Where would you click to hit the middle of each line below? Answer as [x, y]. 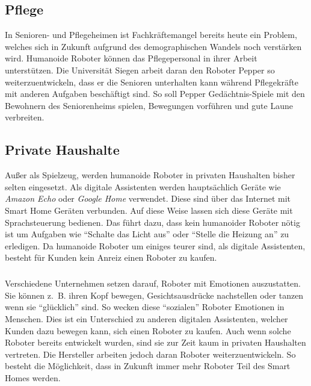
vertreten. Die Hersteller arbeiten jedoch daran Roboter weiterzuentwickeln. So [150, 354]
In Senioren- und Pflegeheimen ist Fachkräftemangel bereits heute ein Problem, [151, 35]
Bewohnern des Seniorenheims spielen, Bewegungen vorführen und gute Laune [149, 105]
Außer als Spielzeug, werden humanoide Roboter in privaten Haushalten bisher [150, 175]
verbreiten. [25, 117]
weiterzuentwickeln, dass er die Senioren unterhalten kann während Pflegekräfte [152, 82]
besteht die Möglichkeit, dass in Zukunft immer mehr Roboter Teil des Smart [148, 366]
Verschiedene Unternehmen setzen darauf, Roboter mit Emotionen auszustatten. [153, 283]
